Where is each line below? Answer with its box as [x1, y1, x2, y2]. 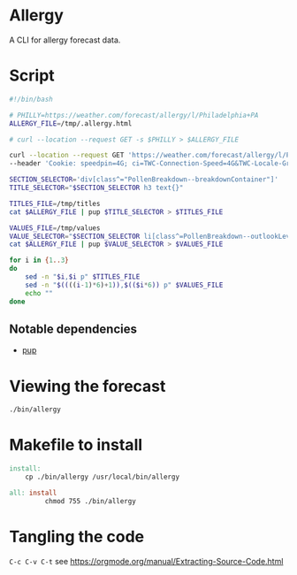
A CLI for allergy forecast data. [9, 34, 121, 45]
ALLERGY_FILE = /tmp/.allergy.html [9, 119, 133, 128]
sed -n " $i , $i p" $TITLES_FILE [25, 272, 141, 281]
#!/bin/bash [9, 95, 53, 103]
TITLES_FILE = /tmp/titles [9, 199, 101, 208]
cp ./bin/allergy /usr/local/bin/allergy [25, 472, 179, 481]
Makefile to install [9, 435, 143, 456]
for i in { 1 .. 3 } [9, 256, 69, 265]
